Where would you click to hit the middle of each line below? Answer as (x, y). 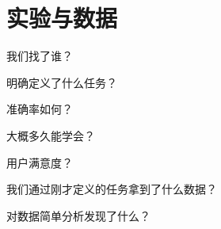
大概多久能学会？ (51, 135)
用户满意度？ (40, 162)
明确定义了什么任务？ (62, 82)
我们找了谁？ (40, 56)
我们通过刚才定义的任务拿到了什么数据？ (112, 189)
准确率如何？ (40, 109)
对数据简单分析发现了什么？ (78, 215)
